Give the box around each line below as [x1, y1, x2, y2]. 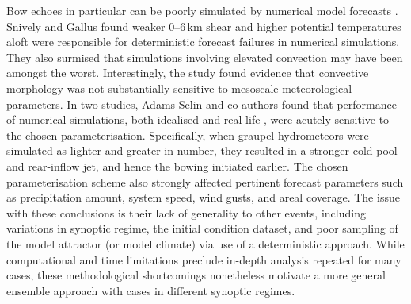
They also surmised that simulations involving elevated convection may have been [6, 48, 403, 65]
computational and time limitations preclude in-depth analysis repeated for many [6, 251, 401, 267]
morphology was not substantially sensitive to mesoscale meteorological [6, 79, 352, 96]
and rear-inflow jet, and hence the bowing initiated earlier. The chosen [6, 157, 348, 174]
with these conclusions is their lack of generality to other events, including [6, 204, 366, 221]
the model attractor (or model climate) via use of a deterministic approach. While [6, 235, 405, 252]
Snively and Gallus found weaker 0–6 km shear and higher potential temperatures [6, 17, 401, 34]
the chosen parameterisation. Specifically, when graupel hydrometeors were [6, 126, 369, 143]
